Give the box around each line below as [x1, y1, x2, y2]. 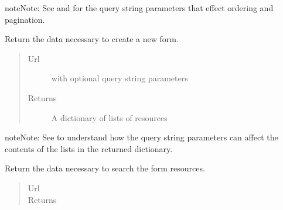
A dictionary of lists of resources [51, 111, 168, 123]
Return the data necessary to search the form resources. [5, 162, 205, 174]
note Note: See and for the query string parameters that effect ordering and [5, 2, 274, 13]
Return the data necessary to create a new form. [5, 33, 179, 45]
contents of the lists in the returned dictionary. [5, 142, 173, 154]
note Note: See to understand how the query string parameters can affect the [5, 131, 278, 143]
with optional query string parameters [51, 72, 188, 84]
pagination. [5, 13, 45, 25]
